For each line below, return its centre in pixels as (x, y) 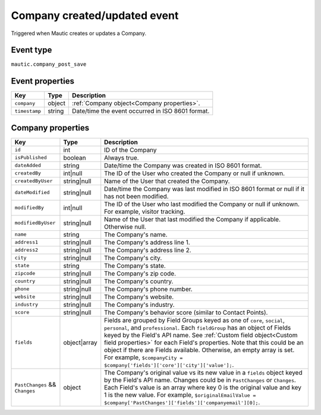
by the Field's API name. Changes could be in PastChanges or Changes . (200, 380)
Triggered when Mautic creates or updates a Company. (79, 33)
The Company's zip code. (140, 273)
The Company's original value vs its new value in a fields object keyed (203, 372)
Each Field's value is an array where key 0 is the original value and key (203, 387)
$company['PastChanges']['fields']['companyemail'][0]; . (182, 402)
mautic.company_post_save (49, 64)
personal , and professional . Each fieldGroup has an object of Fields (198, 328)
